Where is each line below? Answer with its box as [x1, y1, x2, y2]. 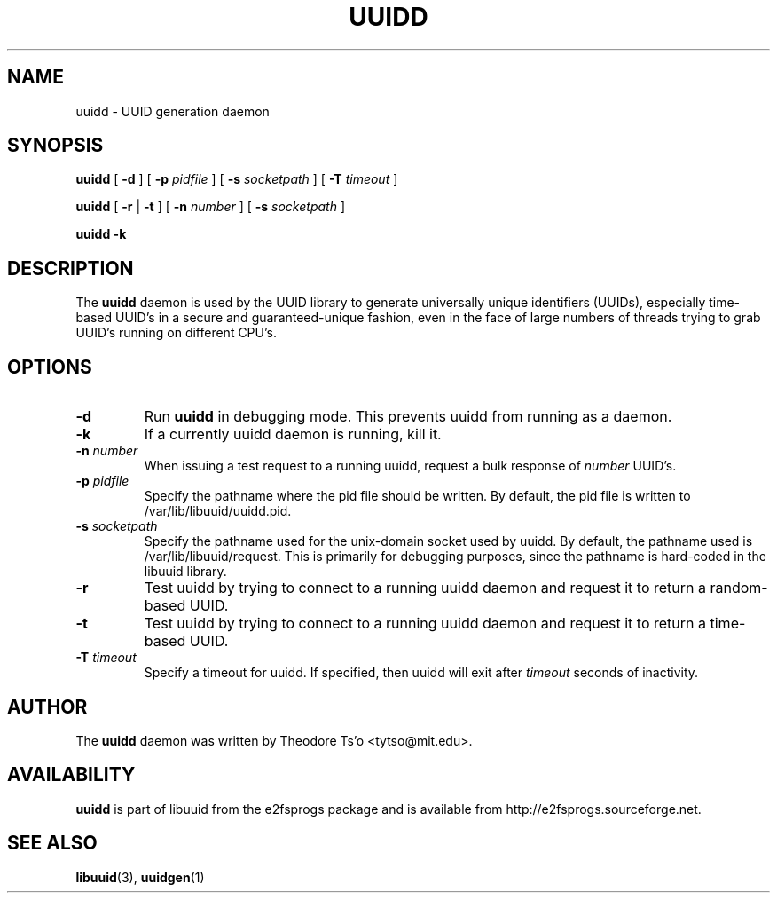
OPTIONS [7, 355, 92, 378]
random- [710, 579, 768, 597]
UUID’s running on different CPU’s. [75, 325, 277, 341]
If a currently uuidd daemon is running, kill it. [144, 425, 442, 444]
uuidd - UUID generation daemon [75, 103, 270, 119]
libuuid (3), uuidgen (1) [75, 869, 205, 885]
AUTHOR [7, 695, 88, 718]
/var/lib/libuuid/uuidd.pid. [144, 503, 292, 519]
